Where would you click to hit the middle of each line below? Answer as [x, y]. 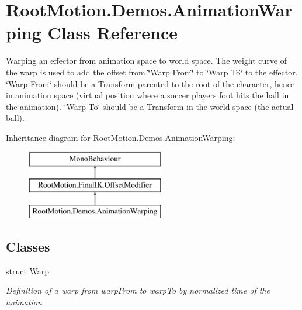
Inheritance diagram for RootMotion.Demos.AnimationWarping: [121, 137]
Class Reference [113, 32]
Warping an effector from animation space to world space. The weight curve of [146, 61]
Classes [28, 246]
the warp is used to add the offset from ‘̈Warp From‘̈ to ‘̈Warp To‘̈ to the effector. [152, 72]
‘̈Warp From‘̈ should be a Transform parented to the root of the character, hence [150, 83]
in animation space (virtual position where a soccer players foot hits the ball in [147, 95]
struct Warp [28, 271]
